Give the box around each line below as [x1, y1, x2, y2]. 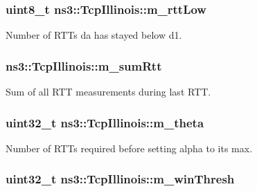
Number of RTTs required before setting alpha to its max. [6, 140, 253, 155]
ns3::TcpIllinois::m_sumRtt [6, 57, 162, 74]
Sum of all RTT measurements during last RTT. [6, 84, 211, 99]
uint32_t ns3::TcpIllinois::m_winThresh [6, 170, 235, 188]
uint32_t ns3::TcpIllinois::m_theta [6, 113, 204, 131]
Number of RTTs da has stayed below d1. [6, 28, 182, 42]
